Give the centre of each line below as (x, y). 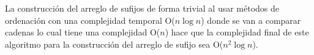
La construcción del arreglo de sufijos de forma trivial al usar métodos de (142, 8)
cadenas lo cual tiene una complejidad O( (83, 32)
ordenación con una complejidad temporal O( (90, 20)
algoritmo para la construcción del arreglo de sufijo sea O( (114, 44)
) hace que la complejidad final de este (237, 32)
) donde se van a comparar (251, 20)
